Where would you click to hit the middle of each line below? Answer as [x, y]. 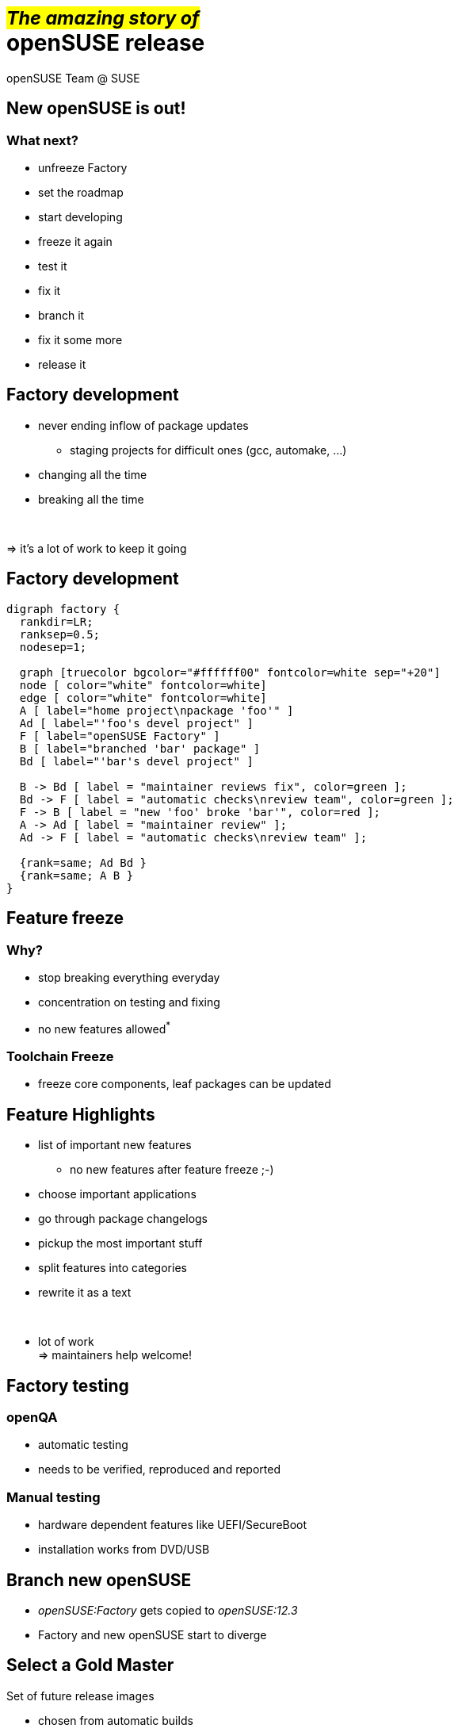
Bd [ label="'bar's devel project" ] [136, 761]
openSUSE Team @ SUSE [73, 78]
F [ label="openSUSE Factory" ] [120, 736]
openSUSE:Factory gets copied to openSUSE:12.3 [168, 1610]
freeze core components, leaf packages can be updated [185, 1084]
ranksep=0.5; [60, 634]
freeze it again [75, 241]
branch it [61, 315]
